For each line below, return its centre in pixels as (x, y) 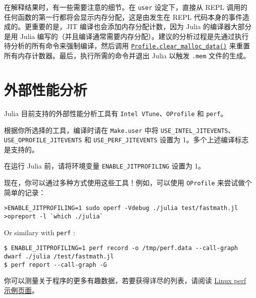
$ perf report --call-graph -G (55, 265)
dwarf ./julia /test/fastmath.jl (59, 256)
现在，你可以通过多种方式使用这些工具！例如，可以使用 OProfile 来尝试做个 (128, 183)
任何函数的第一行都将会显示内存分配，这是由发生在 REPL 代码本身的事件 (123, 17)
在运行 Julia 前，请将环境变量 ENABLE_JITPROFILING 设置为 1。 (105, 166)
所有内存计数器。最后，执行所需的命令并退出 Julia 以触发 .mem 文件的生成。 (127, 56)
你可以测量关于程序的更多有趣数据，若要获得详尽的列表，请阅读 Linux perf (125, 280)
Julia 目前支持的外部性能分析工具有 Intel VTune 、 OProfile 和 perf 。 (116, 113)
